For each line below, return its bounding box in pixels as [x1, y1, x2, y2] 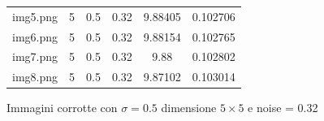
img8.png [12, 68, 58, 85]
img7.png [12, 48, 58, 65]
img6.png [12, 28, 58, 45]
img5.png [12, 7, 58, 24]
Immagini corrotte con [6, 99, 118, 116]
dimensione [161, 99, 217, 116]
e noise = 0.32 [248, 99, 318, 116]
